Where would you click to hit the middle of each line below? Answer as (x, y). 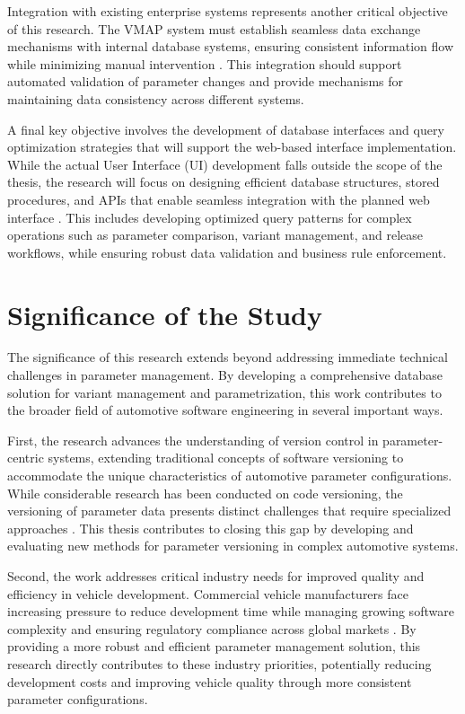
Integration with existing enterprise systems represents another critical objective (228, 11)
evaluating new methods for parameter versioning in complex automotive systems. (233, 546)
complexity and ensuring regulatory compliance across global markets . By (212, 628)
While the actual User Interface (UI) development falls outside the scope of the (225, 164)
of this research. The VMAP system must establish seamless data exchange (214, 28)
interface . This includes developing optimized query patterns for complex (210, 217)
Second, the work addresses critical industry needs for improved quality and (216, 575)
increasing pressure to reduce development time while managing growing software (231, 611)
